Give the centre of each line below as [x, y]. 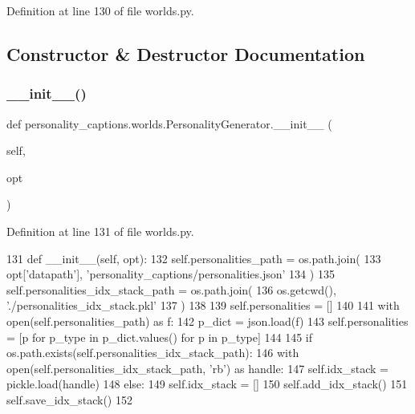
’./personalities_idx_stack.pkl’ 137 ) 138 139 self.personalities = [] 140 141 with [203, 305]
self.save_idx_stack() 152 [69, 399]
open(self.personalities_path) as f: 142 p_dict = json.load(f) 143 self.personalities [207, 321]
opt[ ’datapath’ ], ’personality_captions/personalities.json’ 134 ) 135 [171, 274]
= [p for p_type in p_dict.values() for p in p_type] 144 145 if [160, 337]
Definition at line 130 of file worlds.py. [100, 10]
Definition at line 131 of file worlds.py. [100, 231]
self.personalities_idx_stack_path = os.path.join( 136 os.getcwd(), [171, 289]
